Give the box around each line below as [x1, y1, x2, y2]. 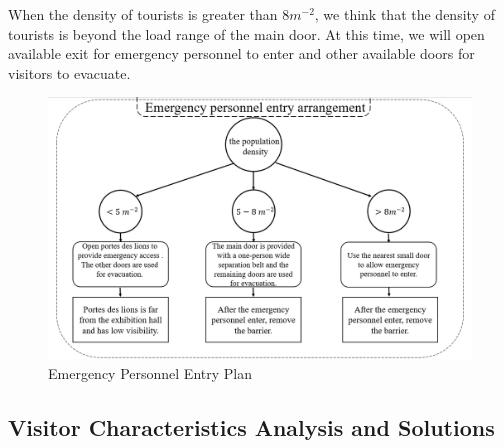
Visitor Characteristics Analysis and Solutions [8, 411, 495, 442]
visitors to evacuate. [8, 62, 131, 83]
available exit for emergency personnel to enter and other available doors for [8, 43, 475, 64]
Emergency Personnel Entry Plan [48, 362, 252, 383]
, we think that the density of [314, 4, 495, 24]
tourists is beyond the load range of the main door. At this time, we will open [8, 23, 485, 44]
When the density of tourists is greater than [8, 4, 278, 24]
